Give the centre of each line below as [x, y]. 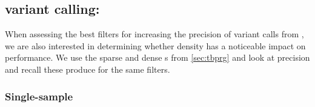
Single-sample [39, 96]
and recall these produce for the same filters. [88, 69]
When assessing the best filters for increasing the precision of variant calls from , [154, 34]
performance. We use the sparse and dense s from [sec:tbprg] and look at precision [157, 57]
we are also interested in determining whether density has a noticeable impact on [155, 45]
